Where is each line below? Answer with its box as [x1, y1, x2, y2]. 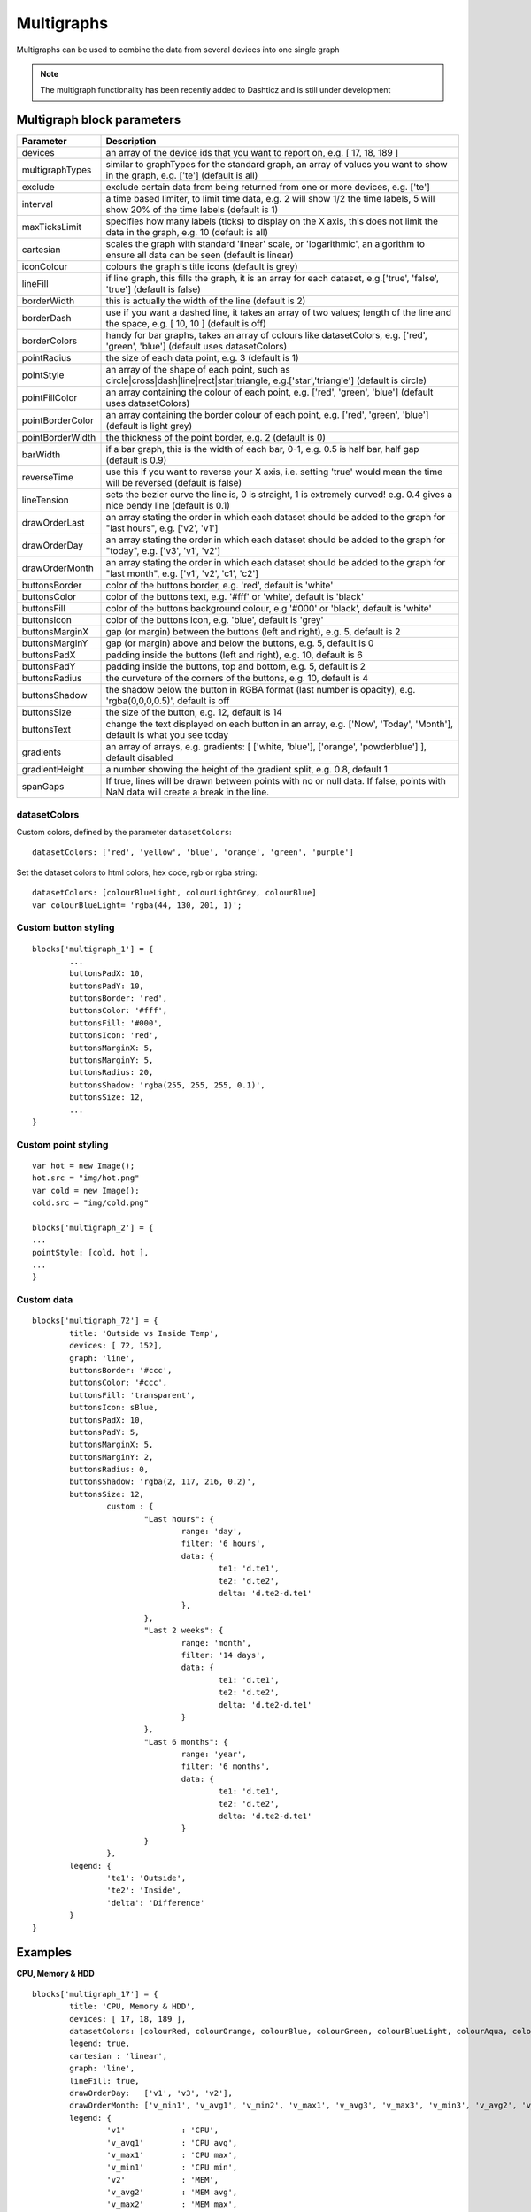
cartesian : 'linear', [69, 2051, 168, 2061]
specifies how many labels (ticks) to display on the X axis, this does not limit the [105, 215, 438, 227]
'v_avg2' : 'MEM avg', [106, 2187, 238, 2198]
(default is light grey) [105, 420, 193, 433]
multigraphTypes [21, 164, 92, 176]
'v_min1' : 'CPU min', [106, 2162, 238, 2172]
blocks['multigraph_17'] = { [32, 1989, 158, 1999]
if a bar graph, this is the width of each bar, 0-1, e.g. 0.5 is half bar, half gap [105, 443, 419, 456]
